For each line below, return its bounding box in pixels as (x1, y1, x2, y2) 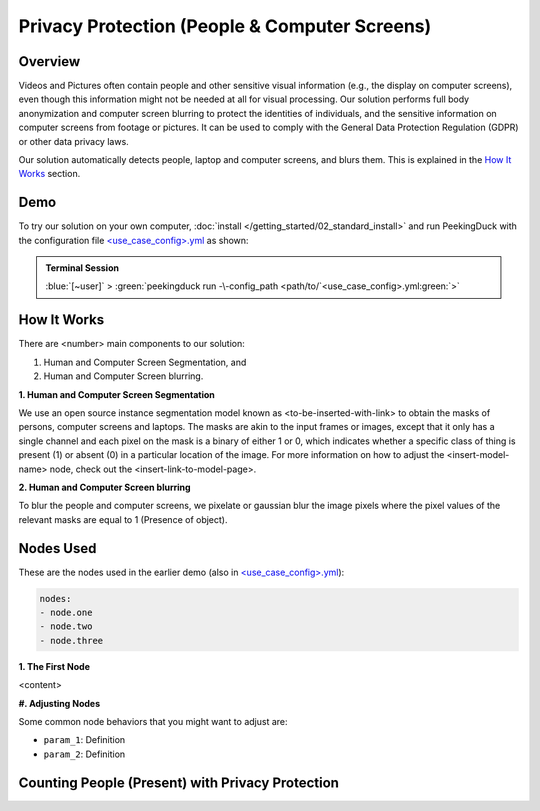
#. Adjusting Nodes (18, 697, 101, 709)
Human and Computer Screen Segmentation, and (43, 356, 247, 368)
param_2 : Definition (43, 748, 126, 760)
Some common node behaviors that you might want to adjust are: (18, 715, 288, 727)
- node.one (39, 606, 93, 618)
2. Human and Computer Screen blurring (18, 481, 191, 493)
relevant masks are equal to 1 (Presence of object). (18, 513, 228, 525)
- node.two (39, 621, 93, 632)
